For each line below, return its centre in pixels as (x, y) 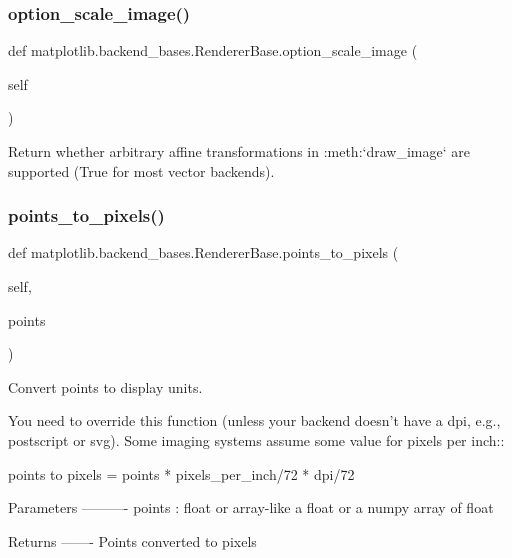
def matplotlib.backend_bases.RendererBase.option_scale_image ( (213, 50)
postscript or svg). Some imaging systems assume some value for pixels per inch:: (256, 439)
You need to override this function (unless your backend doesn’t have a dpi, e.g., (254, 420)
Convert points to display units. (105, 386)
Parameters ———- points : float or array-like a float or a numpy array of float (251, 507)
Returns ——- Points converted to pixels (132, 540)
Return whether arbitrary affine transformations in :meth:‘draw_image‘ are (239, 151)
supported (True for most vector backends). (141, 170)
